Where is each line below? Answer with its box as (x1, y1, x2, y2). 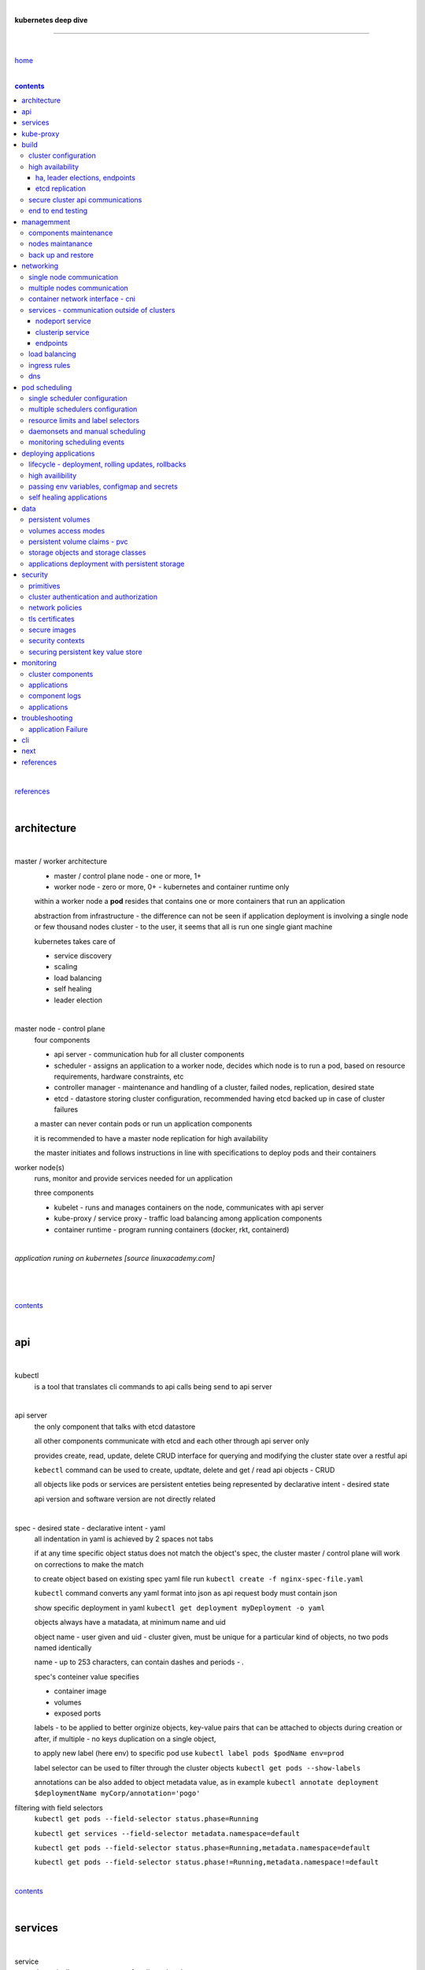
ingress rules (28, 360, 71, 370)
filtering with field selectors (14, 1803, 104, 1812)
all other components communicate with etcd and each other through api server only (34, 1437, 310, 1446)
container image (54, 1686, 107, 1696)
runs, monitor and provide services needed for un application (34, 1174, 233, 1184)
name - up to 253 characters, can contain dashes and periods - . (34, 1657, 244, 1667)
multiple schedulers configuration (28, 404, 138, 414)
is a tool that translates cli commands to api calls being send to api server (34, 1381, 273, 1391)
